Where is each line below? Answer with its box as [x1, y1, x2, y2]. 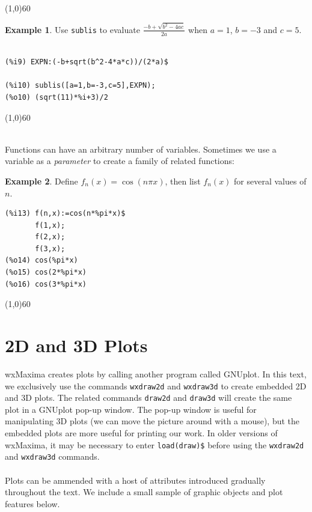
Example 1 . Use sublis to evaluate [5, 23, 140, 35]
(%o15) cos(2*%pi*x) [5, 268, 87, 277]
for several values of [234, 174, 307, 187]
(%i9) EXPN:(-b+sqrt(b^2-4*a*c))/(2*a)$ [5, 58, 169, 67]
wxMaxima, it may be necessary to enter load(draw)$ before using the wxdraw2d [5, 438, 304, 451]
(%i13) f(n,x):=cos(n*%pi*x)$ [5, 209, 126, 218]
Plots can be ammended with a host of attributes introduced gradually [5, 474, 266, 486]
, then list [165, 174, 201, 187]
